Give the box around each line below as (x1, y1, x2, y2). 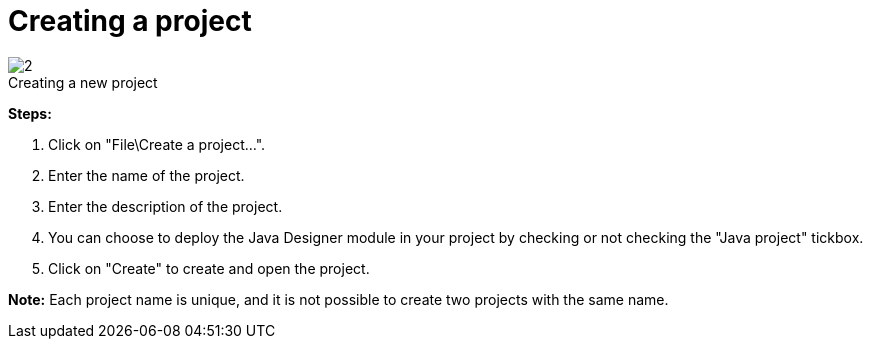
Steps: (8, 104, 52, 122)
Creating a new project (8, 73, 158, 91)
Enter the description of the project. (48, 197, 283, 215)
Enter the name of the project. (48, 166, 245, 184)
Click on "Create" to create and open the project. (48, 259, 370, 277)
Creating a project (8, 4, 252, 38)
